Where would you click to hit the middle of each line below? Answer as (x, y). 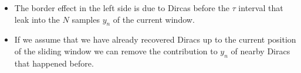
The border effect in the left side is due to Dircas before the (122, 8)
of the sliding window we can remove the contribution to (116, 51)
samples (86, 19)
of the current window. (154, 19)
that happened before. (54, 63)
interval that (261, 8)
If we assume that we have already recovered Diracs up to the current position (155, 39)
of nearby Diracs (261, 51)
